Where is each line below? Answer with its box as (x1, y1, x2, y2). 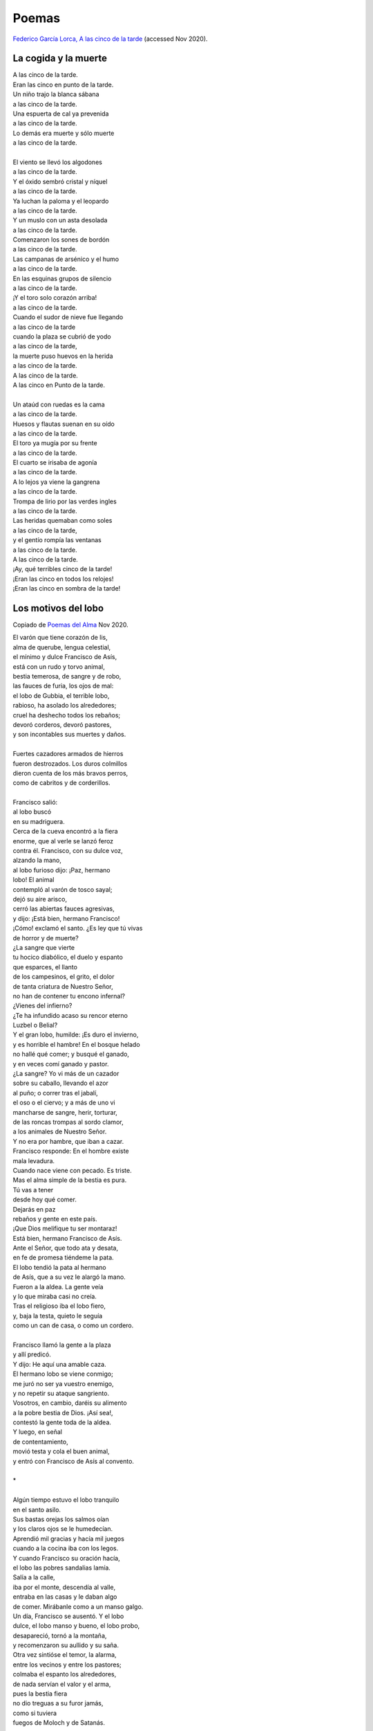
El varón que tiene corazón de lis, (12, 634, 108, 642)
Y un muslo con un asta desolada (12, 216, 108, 224)
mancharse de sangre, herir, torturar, (12, 1108, 117, 1116)
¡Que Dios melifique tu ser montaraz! (12, 1224, 117, 1232)
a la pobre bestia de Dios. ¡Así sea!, (12, 1408, 113, 1417)
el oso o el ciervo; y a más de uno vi (12, 1098, 115, 1107)
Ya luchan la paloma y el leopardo (12, 197, 109, 205)
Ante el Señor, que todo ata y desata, (12, 1244, 119, 1253)
